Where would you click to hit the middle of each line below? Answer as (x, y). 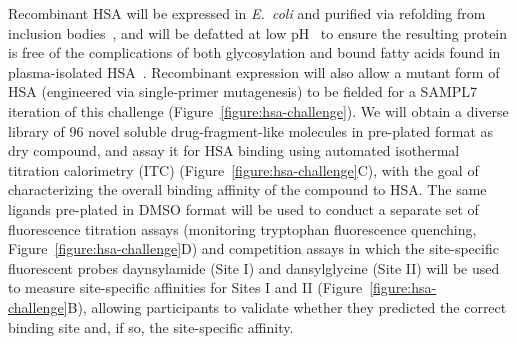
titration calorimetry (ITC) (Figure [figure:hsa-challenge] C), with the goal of (243, 169)
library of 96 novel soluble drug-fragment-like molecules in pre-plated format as (251, 130)
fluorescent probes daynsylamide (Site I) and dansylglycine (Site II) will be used (254, 267)
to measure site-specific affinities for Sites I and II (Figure (185, 287)
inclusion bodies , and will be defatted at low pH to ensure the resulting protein (258, 32)
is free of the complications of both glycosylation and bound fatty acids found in (254, 52)
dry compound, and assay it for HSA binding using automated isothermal (234, 150)
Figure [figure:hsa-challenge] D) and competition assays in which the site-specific (253, 248)
